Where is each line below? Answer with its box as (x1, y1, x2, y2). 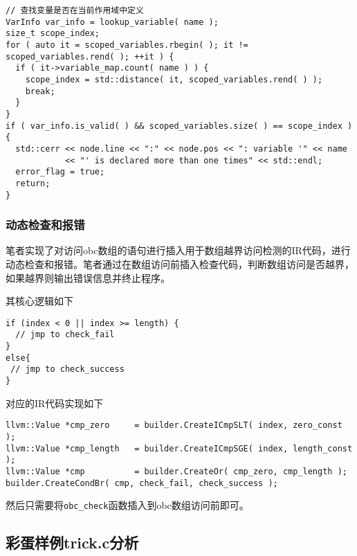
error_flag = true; (15, 167, 105, 177)
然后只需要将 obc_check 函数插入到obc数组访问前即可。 (6, 498, 249, 512)
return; (15, 178, 51, 188)
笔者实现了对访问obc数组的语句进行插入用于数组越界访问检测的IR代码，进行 (6, 243, 351, 258)
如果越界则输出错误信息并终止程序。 (6, 270, 170, 285)
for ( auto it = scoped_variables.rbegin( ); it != (6, 39, 248, 50)
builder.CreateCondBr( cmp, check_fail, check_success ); (6, 478, 278, 488)
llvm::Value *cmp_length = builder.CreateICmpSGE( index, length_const (6, 443, 353, 454)
